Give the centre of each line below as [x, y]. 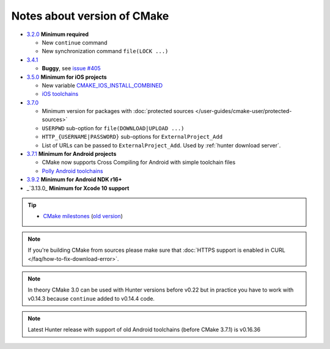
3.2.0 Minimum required [57, 34]
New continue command [75, 42]
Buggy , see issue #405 [71, 68]
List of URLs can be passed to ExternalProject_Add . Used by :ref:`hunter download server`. [161, 145]
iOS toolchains [60, 94]
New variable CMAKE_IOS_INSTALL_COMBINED [102, 85]
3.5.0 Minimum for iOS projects [67, 77]
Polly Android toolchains [72, 171]
